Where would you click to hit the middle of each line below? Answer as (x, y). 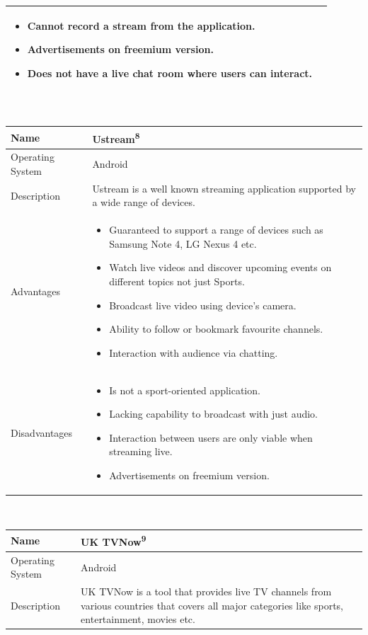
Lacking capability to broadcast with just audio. (213, 414)
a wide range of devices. (144, 202)
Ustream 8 (116, 137)
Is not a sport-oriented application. (185, 390)
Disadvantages (42, 432)
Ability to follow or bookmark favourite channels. (216, 329)
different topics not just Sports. (177, 281)
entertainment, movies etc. (138, 619)
